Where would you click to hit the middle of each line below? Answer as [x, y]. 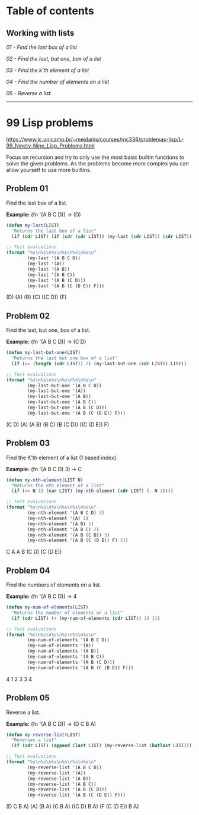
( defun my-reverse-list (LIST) [44, 735]
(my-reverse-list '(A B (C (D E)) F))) [77, 795]
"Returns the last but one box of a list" [65, 358]
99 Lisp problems [50, 123]
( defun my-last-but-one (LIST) [44, 353]
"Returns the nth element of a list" [58, 485]
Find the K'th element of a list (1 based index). [62, 457]
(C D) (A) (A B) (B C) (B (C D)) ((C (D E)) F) [58, 424]
